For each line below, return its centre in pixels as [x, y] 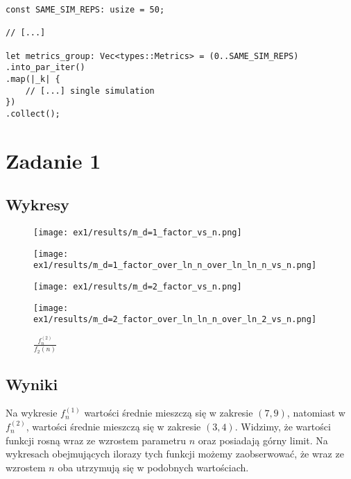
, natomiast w [316, 413]
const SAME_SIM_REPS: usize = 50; [85, 10]
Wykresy [37, 204]
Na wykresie [32, 413]
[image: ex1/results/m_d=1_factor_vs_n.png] [138, 233]
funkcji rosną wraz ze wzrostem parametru [96, 440]
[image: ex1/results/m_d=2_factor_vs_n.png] [138, 287]
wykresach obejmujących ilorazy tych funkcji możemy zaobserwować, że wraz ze [175, 454]
